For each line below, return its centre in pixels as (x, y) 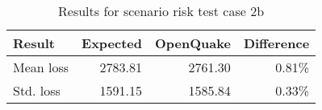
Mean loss (41, 67)
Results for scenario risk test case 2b (161, 11)
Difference (276, 43)
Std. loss (37, 90)
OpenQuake (193, 43)
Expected (112, 43)
